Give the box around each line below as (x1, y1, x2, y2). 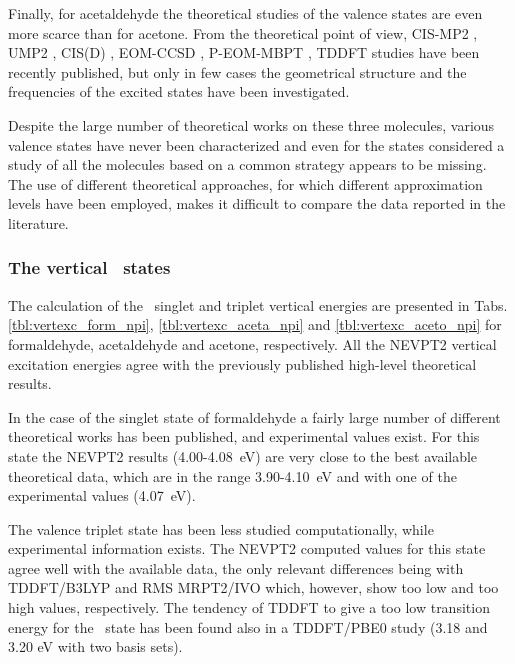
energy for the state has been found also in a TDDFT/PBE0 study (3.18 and (8, 616, 488, 637)
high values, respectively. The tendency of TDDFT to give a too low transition (8, 597, 490, 618)
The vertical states (8, 255, 171, 280)
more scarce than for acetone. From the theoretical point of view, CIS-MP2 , (8, 22, 478, 43)
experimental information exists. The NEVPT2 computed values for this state (8, 538, 486, 559)
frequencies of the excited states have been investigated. (8, 81, 350, 102)
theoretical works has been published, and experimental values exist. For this (8, 426, 480, 447)
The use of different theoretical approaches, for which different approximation (8, 173, 483, 194)
